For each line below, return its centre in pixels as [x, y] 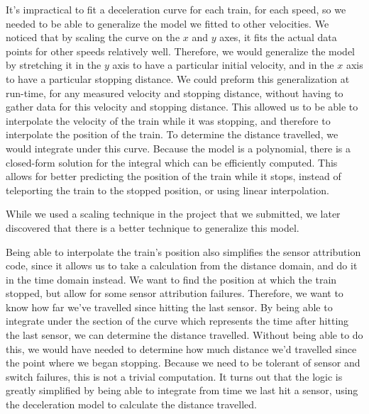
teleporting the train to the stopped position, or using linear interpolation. [167, 190]
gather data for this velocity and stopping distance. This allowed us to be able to [182, 107]
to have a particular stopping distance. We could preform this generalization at [178, 78]
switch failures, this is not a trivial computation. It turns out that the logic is [174, 376]
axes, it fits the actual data [278, 37]
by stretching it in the [54, 65]
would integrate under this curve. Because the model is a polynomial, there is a [178, 148]
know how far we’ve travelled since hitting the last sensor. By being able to [169, 307]
